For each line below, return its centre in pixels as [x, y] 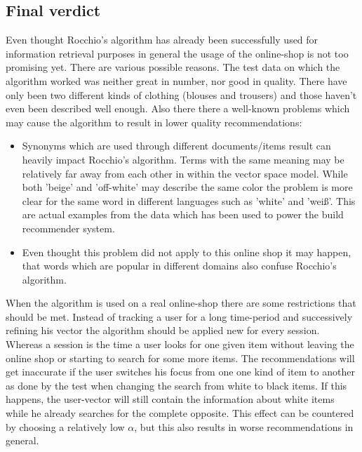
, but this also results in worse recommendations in [244, 426]
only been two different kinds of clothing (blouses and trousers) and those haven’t [181, 94]
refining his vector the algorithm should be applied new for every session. [163, 330]
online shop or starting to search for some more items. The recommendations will [180, 358]
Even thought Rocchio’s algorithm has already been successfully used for [162, 40]
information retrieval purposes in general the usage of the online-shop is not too [177, 53]
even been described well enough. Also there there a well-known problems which [178, 108]
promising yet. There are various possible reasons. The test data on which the [173, 67]
